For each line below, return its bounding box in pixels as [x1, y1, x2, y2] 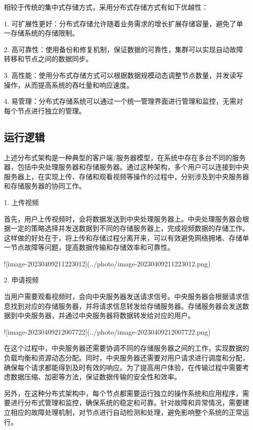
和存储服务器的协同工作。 [4, 181, 86, 191]
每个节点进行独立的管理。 [4, 105, 86, 115]
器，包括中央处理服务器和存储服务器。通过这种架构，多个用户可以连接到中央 [4, 162, 249, 172]
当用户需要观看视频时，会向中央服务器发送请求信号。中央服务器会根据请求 [4, 291, 242, 301]
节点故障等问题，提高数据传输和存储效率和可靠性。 [10, 242, 174, 252]
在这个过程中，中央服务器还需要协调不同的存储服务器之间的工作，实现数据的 [4, 343, 249, 353]
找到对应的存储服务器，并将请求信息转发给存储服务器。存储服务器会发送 [10, 300, 242, 311]
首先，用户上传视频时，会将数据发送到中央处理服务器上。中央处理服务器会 [4, 213, 242, 224]
